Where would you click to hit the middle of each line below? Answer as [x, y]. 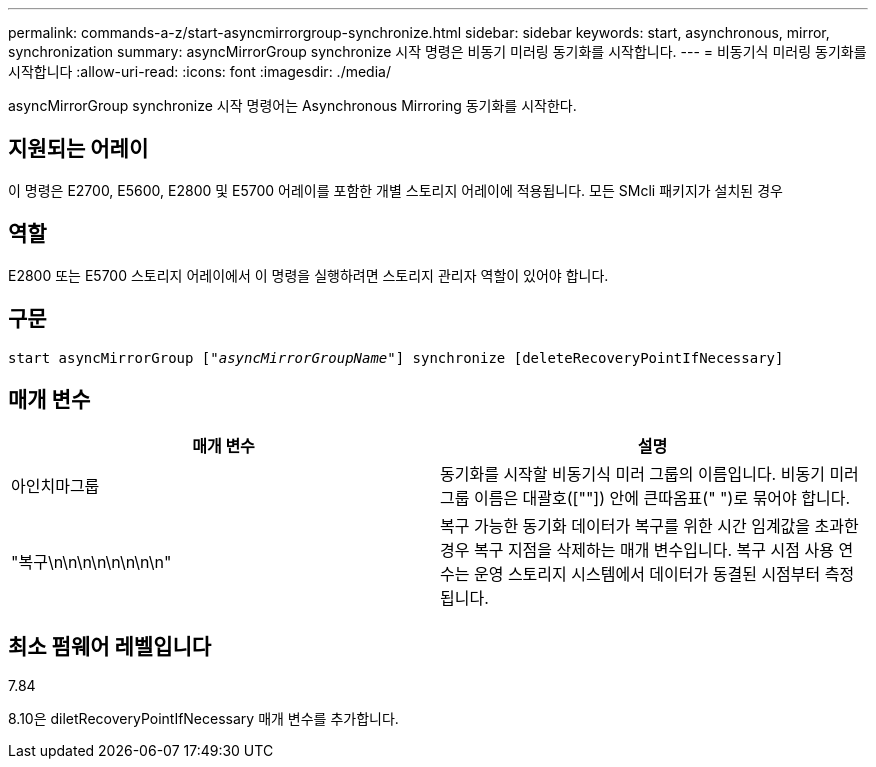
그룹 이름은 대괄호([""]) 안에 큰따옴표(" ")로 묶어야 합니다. [645, 498]
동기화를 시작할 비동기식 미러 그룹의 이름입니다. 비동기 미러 [649, 474]
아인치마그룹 [55, 486]
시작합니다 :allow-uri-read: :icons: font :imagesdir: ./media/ [199, 71]
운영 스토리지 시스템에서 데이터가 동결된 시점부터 [647, 574]
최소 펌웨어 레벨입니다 [110, 646]
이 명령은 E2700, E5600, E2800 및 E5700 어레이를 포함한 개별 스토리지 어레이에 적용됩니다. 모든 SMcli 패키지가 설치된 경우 [395, 190]
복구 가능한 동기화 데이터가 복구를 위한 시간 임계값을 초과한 [649, 526]
